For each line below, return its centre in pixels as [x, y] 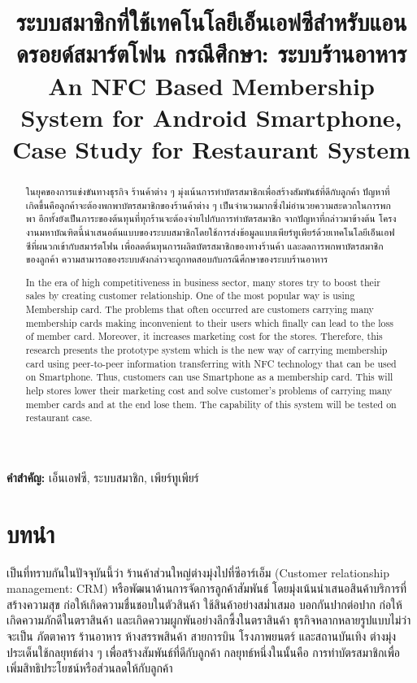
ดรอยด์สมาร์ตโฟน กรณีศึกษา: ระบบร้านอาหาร [211, 53]
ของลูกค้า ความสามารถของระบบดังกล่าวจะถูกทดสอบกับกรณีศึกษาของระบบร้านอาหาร [177, 259]
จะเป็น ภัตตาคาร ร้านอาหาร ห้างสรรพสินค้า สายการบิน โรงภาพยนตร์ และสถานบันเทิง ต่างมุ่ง [202, 636]
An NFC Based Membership [211, 85]
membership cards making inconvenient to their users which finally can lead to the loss [209, 322]
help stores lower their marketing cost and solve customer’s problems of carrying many [209, 390]
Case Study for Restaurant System [211, 148]
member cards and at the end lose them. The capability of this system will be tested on [211, 404]
